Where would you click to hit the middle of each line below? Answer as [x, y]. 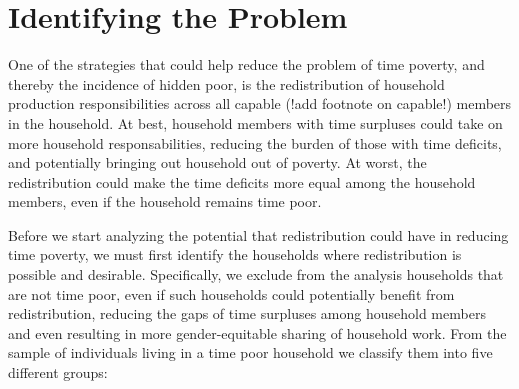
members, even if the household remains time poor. [165, 201]
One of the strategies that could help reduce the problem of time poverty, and [246, 64]
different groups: [58, 372]
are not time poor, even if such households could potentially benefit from [231, 293]
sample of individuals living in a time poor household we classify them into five [250, 352]
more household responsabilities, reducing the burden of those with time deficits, [255, 142]
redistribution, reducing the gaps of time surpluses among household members [247, 313]
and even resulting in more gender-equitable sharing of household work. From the [257, 332]
